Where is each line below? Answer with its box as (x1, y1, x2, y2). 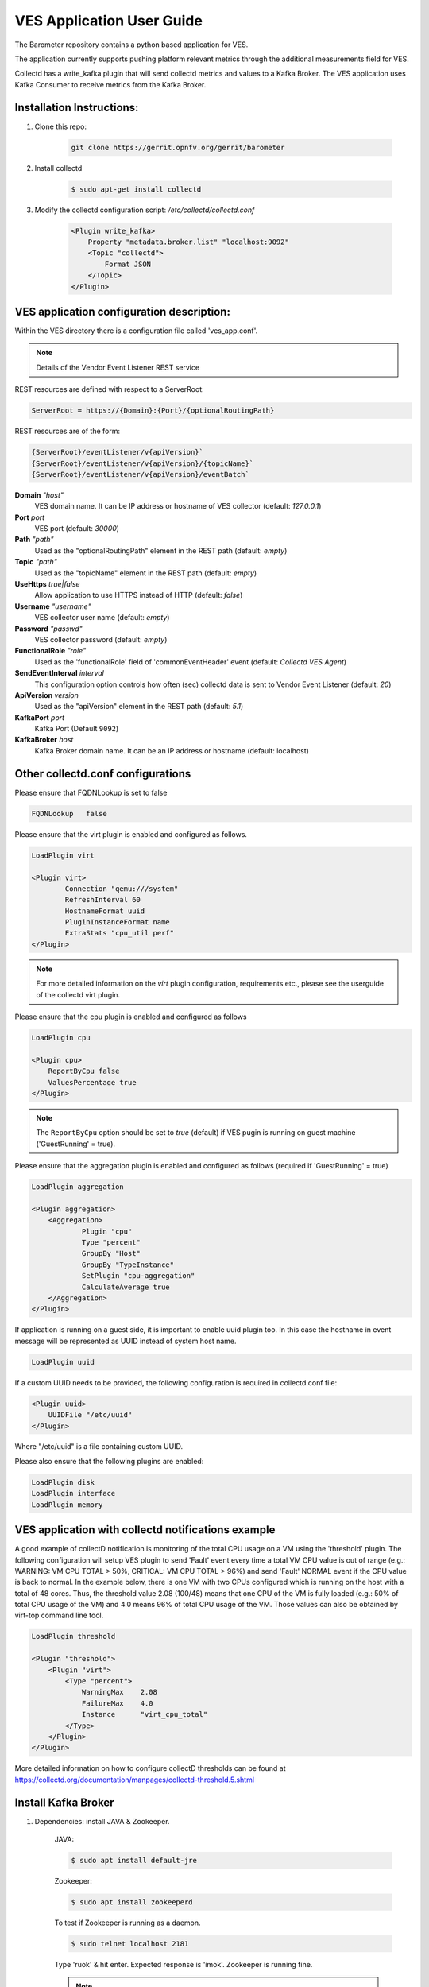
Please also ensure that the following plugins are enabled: (14, 1456, 204, 1466)
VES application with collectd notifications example (14, 1523, 276, 1537)
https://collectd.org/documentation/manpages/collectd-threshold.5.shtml (14, 1775, 254, 1784)
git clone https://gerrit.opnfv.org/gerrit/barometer (71, 143, 285, 152)
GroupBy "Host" (81, 1249, 141, 1258)
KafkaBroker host (14, 735, 74, 745)
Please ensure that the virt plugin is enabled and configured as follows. (14, 829, 248, 839)
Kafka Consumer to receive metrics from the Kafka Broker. (14, 79, 207, 89)
